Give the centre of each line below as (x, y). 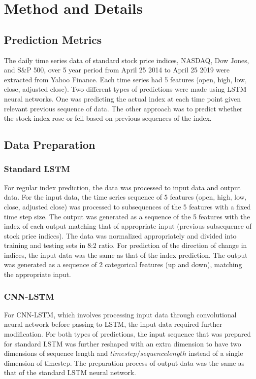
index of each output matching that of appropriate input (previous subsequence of (128, 226)
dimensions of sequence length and (56, 353)
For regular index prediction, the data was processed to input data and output (122, 187)
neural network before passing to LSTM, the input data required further (113, 324)
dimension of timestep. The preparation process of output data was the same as (124, 362)
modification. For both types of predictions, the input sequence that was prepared (128, 334)
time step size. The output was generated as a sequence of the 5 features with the (127, 216)
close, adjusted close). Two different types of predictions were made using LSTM (125, 89)
